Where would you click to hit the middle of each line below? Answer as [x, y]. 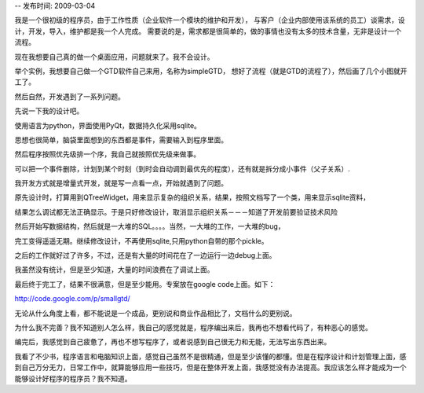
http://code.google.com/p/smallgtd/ [73, 299]
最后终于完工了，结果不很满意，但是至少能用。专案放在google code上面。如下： [145, 284]
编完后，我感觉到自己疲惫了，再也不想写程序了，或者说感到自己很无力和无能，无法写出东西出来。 [173, 342]
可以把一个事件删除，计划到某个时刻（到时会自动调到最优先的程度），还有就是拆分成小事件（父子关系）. [183, 168]
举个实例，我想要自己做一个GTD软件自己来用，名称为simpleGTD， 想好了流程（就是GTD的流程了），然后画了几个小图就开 [211, 71]
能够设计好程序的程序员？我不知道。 [73, 378]
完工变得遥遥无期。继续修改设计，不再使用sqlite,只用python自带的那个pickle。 [141, 241]
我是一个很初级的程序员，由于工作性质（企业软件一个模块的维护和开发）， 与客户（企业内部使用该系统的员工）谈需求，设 [210, 20]
